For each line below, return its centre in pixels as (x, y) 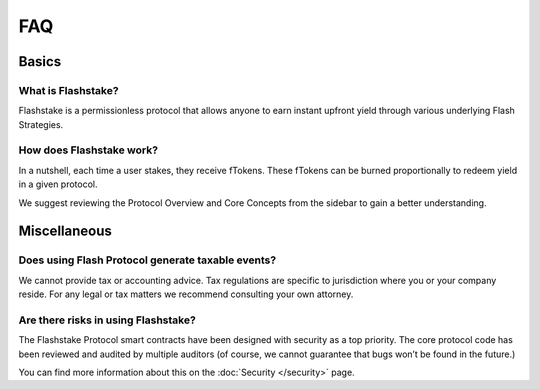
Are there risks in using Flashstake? (107, 320)
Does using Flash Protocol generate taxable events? (147, 260)
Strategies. (41, 124)
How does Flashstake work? (88, 150)
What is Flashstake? (68, 90)
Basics (40, 61)
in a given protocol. (58, 184)
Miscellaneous (65, 231)
